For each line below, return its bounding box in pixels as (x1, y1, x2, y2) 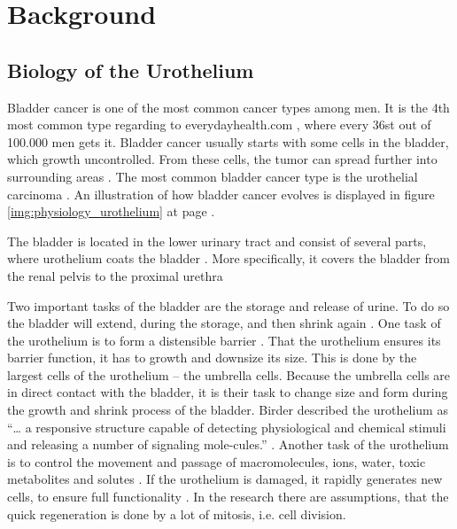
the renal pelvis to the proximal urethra (7, 266, 223, 284)
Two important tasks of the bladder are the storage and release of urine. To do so (7, 296, 450, 315)
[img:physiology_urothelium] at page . (7, 202, 215, 221)
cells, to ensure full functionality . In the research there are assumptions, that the (7, 487, 449, 506)
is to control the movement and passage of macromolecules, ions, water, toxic (7, 452, 426, 471)
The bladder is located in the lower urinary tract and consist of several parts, (7, 231, 427, 250)
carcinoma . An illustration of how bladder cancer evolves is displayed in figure (7, 184, 435, 203)
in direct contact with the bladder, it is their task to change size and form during (7, 383, 448, 401)
